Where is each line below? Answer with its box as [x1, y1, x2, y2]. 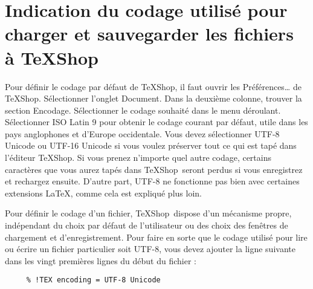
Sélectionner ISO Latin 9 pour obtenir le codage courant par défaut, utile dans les [5, 115, 308, 128]
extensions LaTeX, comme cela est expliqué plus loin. [5, 186, 202, 199]
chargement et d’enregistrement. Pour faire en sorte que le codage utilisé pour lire [5, 230, 308, 243]
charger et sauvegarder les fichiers [5, 21, 294, 46]
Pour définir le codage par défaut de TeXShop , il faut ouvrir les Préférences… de [5, 80, 302, 93]
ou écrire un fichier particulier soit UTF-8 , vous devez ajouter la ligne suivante [5, 242, 295, 255]
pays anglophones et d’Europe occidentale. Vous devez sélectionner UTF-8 [5, 127, 280, 140]
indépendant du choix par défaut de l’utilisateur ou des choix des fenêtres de [5, 219, 288, 232]
